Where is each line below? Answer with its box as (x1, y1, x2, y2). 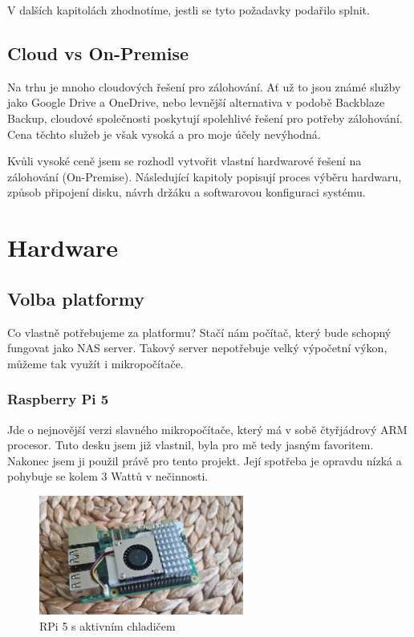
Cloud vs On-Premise (7, 40, 189, 65)
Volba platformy (7, 286, 145, 310)
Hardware (7, 231, 119, 264)
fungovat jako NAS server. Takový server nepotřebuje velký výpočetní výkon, (7, 339, 388, 356)
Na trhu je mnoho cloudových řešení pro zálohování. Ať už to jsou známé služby (7, 78, 401, 95)
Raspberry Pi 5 (7, 389, 109, 409)
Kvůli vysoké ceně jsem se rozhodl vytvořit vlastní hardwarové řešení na (7, 152, 362, 169)
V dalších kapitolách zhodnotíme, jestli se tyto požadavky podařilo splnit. (7, 2, 370, 18)
